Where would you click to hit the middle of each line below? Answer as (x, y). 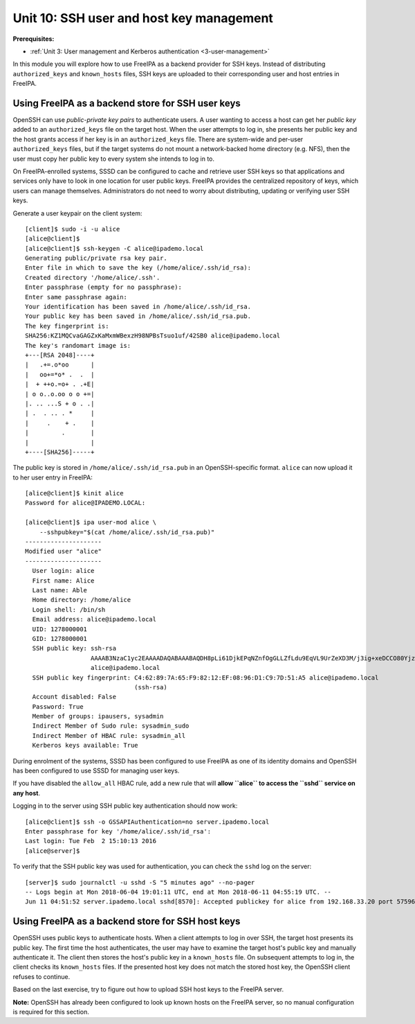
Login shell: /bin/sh (69, 609)
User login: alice (63, 571)
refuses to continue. (41, 976)
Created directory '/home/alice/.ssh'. (93, 277)
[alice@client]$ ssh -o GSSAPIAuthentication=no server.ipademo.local (147, 822)
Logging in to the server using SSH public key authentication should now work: (125, 806)
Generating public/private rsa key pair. (96, 258)
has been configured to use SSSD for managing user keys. (96, 771)
